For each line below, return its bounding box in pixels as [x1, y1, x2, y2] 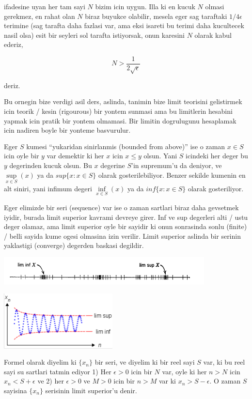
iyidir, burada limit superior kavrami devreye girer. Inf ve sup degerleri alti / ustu [4, 212, 248, 222]
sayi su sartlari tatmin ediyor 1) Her [4, 366, 111, 376]
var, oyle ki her [162, 366, 207, 376]
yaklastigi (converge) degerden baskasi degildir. [4, 240, 144, 250]
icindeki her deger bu [186, 151, 248, 161]
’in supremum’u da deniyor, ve [131, 160, 222, 170]
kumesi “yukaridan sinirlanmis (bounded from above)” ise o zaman [26, 141, 225, 151]
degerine [100, 160, 125, 170]
